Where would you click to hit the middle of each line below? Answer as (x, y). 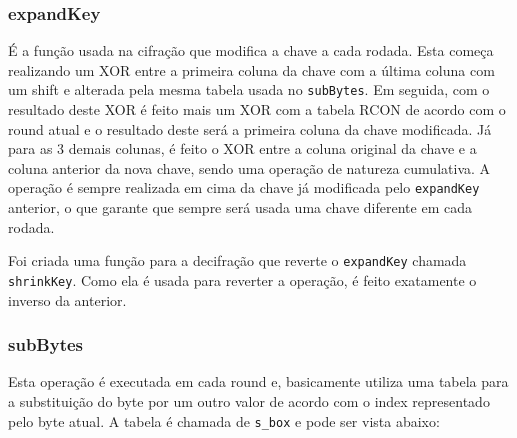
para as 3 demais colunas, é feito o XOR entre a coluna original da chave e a (242, 148)
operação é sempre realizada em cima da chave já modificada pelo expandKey (244, 187)
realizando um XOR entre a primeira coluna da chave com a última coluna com (251, 69)
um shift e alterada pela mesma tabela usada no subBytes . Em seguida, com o (249, 89)
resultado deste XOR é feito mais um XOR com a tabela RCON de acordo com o (257, 109)
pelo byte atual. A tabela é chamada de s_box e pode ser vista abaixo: (224, 420)
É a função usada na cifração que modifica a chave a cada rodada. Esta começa (251, 50)
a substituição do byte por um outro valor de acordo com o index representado (249, 401)
